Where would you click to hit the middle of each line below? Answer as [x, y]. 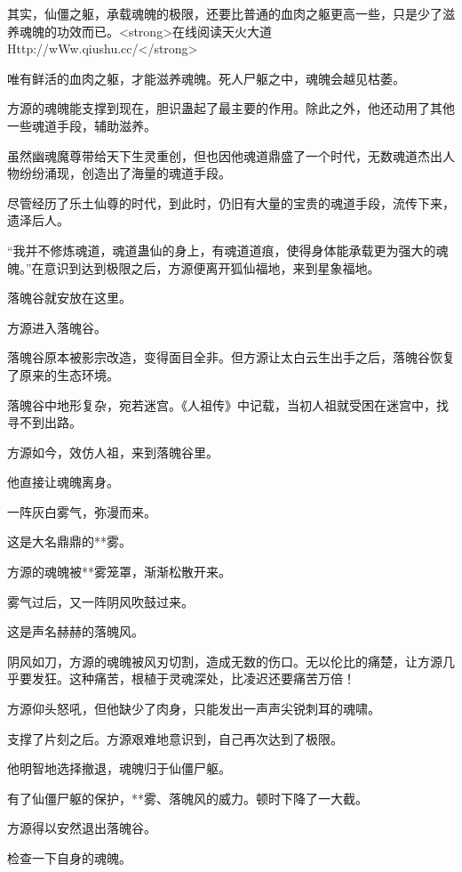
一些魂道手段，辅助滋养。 [82, 125]
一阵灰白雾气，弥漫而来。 [82, 511]
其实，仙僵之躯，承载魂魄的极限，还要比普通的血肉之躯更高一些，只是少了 [225, 13]
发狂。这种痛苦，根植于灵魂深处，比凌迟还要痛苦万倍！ [193, 678]
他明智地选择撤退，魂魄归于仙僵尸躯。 [119, 768]
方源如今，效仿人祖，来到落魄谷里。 [113, 452]
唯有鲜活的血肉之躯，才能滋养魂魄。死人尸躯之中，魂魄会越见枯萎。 [206, 78]
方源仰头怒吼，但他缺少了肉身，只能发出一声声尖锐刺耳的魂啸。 [194, 709]
